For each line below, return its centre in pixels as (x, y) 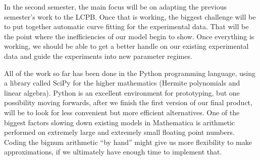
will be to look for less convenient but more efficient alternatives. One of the (122, 112)
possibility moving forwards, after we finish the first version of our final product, (128, 102)
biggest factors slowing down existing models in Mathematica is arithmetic (120, 122)
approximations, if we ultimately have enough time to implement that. (113, 152)
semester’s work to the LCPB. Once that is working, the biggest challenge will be (130, 16)
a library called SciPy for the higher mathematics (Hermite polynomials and (122, 83)
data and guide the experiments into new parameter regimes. (98, 56)
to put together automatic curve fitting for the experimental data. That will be (126, 26)
